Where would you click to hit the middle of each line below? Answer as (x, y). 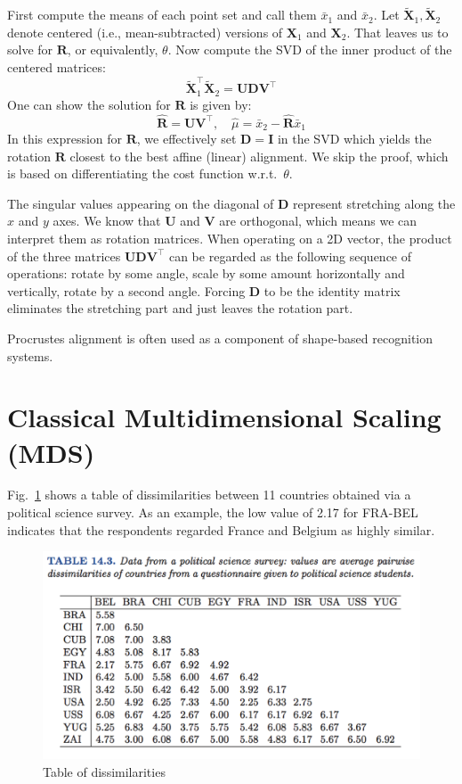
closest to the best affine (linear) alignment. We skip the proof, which (259, 156)
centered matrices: (57, 67)
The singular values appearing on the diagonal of (141, 203)
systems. (30, 355)
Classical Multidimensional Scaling (224, 417)
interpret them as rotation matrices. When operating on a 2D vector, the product (230, 238)
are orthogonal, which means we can (318, 221)
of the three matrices (64, 256)
